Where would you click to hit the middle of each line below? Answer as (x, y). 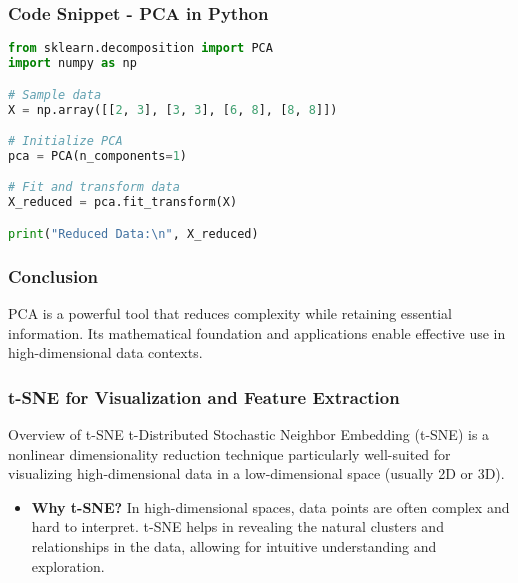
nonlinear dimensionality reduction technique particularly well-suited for (229, 453)
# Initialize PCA (65, 141)
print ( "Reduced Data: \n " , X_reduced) (133, 233)
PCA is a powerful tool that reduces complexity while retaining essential (230, 312)
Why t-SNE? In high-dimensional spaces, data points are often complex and (270, 506)
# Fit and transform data (94, 187)
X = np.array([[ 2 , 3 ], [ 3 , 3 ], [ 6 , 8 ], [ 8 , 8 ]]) (173, 109)
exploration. (68, 565)
